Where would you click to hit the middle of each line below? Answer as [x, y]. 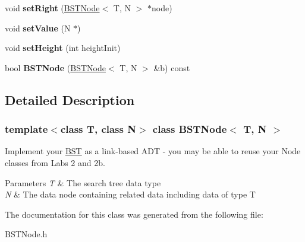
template [26, 129]
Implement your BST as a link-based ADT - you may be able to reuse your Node [153, 151]
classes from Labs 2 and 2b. [55, 162]
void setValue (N [38, 28]
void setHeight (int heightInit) [63, 48]
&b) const [172, 67]
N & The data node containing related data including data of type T [130, 194]
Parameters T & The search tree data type [83, 182]
